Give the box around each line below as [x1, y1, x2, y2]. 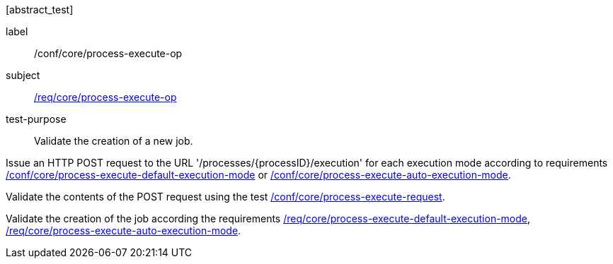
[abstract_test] [6, 4, 74, 16]
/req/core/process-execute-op [34, 91, 177, 103]
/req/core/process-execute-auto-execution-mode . [6, 224, 241, 236]
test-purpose [6, 113, 67, 125]
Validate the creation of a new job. [34, 135, 193, 147]
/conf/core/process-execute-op [34, 47, 183, 59]
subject [6, 69, 40, 81]
